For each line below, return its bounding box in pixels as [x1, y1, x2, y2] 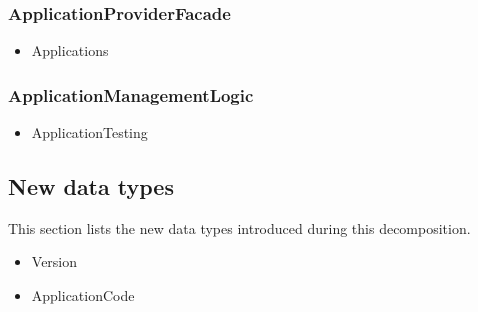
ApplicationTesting [31, 122, 148, 143]
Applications [31, 40, 109, 61]
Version [31, 251, 78, 272]
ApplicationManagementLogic [8, 82, 254, 107]
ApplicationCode [31, 285, 135, 306]
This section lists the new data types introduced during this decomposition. [8, 217, 471, 238]
